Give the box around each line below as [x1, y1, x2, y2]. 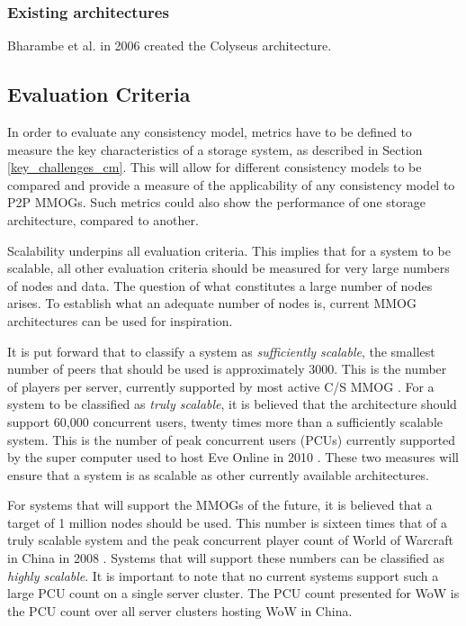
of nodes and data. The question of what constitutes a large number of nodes [7, 276, 433, 295]
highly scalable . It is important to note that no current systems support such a [7, 566, 439, 585]
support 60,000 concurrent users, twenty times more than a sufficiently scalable [7, 412, 444, 431]
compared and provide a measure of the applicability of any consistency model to [7, 175, 455, 194]
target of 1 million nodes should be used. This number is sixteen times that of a [7, 513, 448, 531]
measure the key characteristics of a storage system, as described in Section [7, 140, 423, 159]
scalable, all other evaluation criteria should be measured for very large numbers [7, 259, 450, 277]
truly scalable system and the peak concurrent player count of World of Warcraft [7, 531, 453, 549]
